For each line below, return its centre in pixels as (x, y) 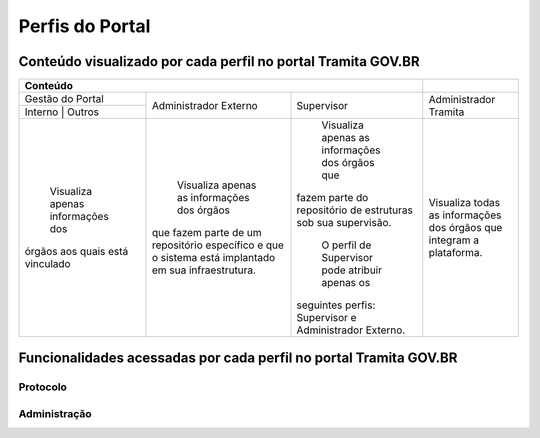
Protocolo (42, 387)
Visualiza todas (464, 203)
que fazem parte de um (206, 233)
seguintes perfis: (336, 305)
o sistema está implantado (213, 258)
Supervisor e (326, 318)
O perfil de (346, 245)
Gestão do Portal (64, 99)
